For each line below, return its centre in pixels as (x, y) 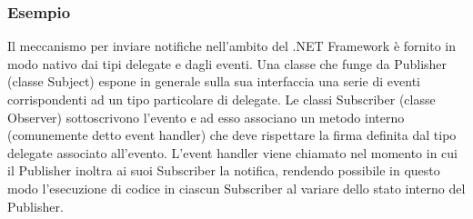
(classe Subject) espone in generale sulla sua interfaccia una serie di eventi (214, 81)
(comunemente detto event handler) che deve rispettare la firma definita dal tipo (232, 135)
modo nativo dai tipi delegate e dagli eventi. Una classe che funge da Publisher (227, 63)
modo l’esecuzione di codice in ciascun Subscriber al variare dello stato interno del (236, 188)
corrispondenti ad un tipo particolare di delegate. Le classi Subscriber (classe (221, 99)
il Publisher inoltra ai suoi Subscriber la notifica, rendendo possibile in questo (224, 170)
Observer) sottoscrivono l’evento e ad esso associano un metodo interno (206, 117)
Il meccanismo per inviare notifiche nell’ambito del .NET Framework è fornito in (231, 46)
